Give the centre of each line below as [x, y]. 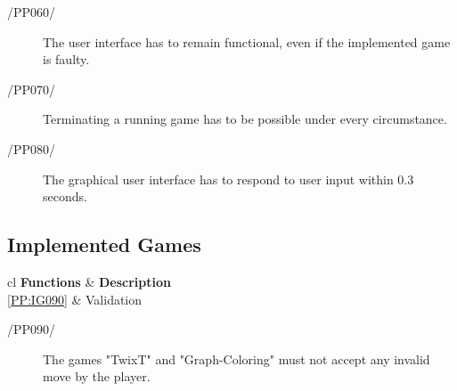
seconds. [65, 196]
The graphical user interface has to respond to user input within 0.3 [228, 179]
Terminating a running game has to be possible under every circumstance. [245, 119]
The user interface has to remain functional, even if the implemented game [247, 41]
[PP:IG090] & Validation [75, 299]
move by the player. [97, 376]
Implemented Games [104, 244]
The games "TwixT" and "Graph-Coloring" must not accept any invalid [237, 358]
